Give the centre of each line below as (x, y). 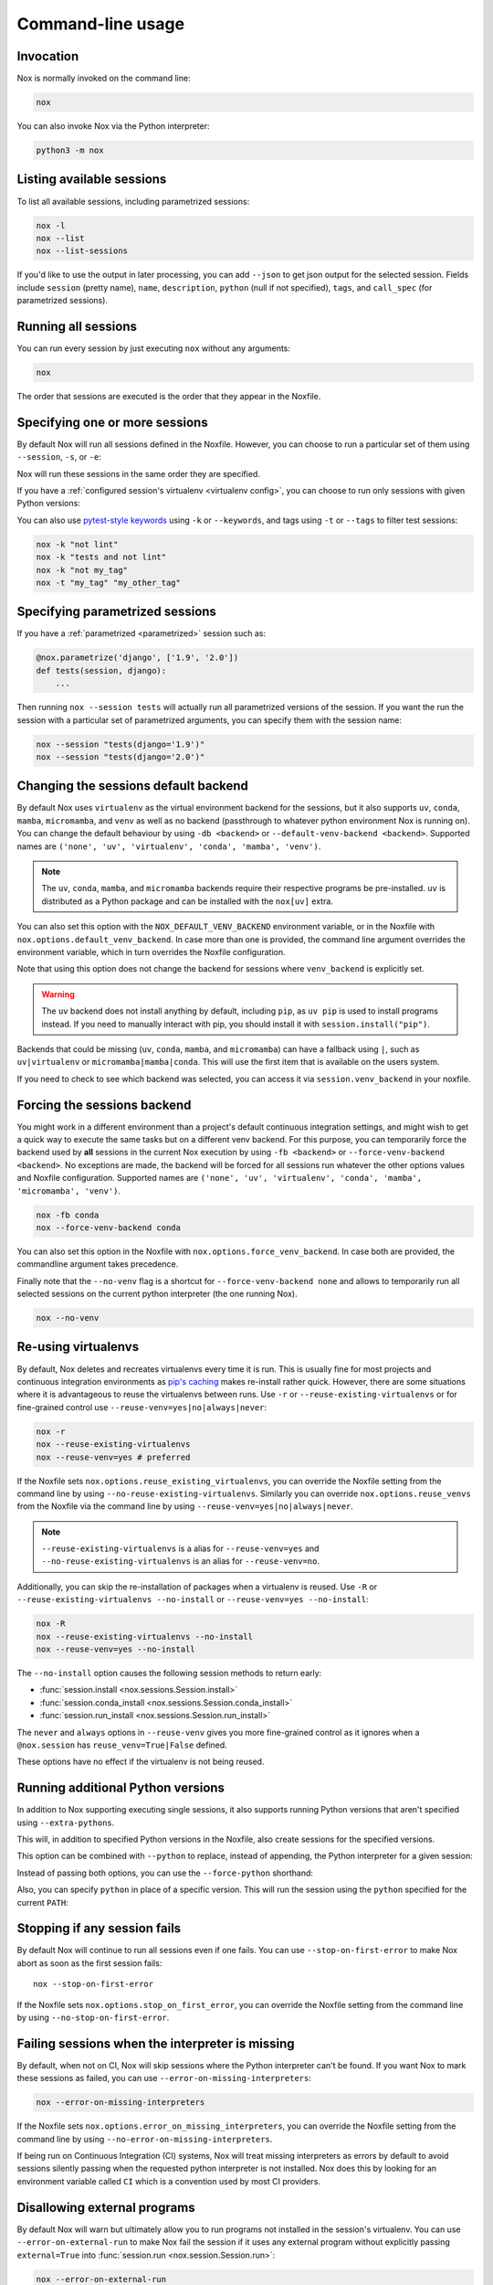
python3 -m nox (70, 150)
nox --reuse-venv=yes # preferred (113, 1457)
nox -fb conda (68, 1215)
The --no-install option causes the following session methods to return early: (169, 1673)
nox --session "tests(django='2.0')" (121, 757)
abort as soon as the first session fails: (89, 1963)
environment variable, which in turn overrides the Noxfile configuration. (152, 951)
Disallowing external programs (106, 2207)
